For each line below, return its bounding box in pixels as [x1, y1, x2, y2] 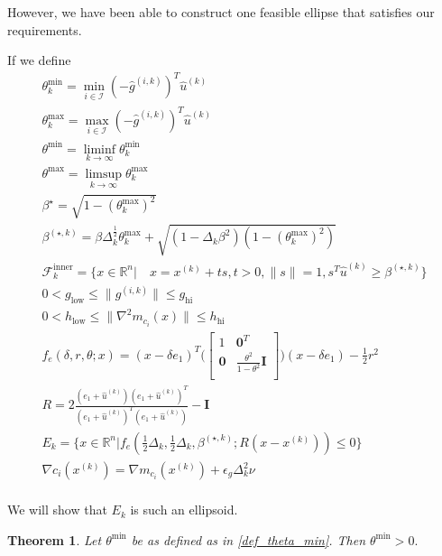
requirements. [7, 20, 82, 39]
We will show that [7, 500, 107, 519]
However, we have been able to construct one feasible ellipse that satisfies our [7, 3, 435, 21]
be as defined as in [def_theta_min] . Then [131, 530, 365, 549]
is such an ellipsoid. [130, 500, 238, 519]
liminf [83, 143, 116, 156]
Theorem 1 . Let [7, 530, 102, 549]
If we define [7, 51, 71, 69]
